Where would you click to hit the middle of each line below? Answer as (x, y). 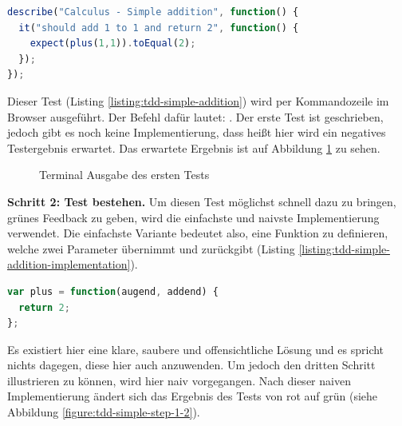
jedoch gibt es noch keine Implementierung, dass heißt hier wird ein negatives (197, 132)
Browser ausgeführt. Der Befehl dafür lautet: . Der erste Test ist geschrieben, (195, 116)
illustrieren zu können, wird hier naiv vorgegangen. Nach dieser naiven (179, 380)
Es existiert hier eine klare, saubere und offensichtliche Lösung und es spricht (196, 349)
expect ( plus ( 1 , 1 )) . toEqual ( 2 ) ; (113, 44)
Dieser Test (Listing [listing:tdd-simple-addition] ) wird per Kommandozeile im (198, 100)
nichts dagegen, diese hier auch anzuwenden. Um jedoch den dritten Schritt (191, 365)
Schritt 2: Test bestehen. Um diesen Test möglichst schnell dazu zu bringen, (202, 201)
